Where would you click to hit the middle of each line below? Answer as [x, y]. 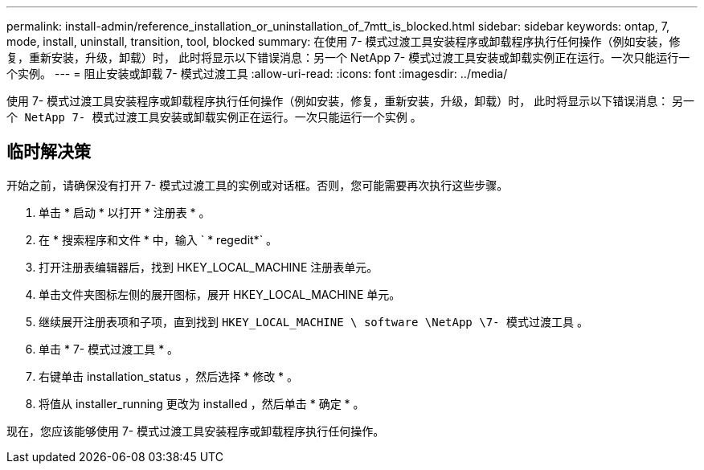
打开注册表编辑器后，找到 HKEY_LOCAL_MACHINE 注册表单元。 [209, 267]
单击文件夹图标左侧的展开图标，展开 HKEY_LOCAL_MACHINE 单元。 [220, 294]
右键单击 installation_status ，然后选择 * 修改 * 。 [169, 376]
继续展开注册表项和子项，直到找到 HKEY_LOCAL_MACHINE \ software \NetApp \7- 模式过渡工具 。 [313, 321]
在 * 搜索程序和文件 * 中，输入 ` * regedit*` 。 [158, 239]
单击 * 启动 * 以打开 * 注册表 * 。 [125, 212]
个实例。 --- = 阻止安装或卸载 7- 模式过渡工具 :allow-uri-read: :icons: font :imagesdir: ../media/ [257, 74]
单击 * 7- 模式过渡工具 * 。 [109, 349]
